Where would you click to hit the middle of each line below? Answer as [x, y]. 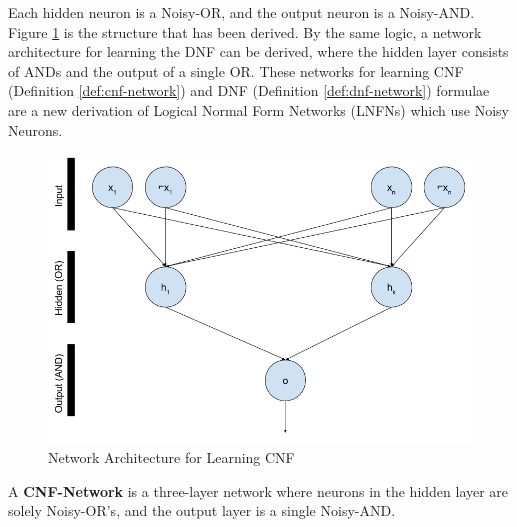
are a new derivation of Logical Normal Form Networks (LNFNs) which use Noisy [258, 109]
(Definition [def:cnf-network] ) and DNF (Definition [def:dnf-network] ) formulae [249, 90]
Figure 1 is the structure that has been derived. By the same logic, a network [245, 31]
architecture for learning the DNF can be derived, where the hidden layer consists [258, 51]
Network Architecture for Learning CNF [171, 457]
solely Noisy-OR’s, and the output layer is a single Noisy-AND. [202, 510]
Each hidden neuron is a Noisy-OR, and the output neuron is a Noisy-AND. [241, 12]
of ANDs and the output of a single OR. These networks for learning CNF [236, 70]
